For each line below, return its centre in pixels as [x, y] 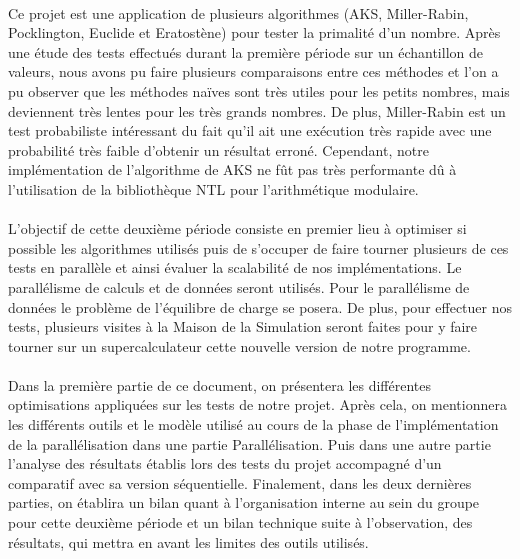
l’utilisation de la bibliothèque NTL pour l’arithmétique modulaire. [213, 188]
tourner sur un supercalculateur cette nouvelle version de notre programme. [239, 345]
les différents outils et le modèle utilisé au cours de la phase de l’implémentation [253, 424]
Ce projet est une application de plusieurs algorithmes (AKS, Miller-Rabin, [238, 12]
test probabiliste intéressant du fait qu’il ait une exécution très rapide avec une [250, 130]
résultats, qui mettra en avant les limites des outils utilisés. [188, 541]
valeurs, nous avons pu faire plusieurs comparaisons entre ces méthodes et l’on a [253, 71]
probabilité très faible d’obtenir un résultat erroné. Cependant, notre [218, 149]
